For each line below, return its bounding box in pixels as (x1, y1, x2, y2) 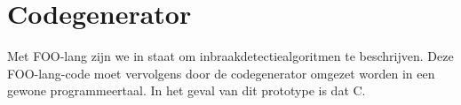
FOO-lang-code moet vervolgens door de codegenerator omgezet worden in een (7, 64, 435, 82)
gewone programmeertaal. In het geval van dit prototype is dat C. (7, 81, 366, 100)
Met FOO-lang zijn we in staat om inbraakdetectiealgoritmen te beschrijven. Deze (7, 47, 454, 65)
